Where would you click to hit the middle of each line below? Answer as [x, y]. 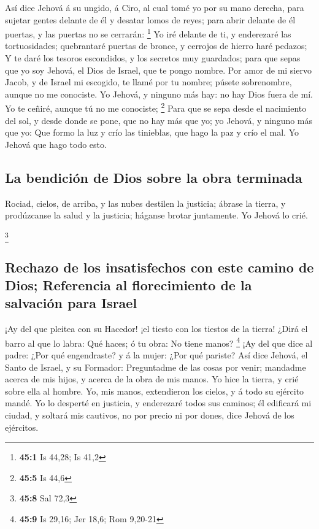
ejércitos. [22, 427]
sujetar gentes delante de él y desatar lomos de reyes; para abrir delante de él [150, 19]
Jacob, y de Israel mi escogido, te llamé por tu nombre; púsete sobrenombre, [148, 82]
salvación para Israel [71, 303]
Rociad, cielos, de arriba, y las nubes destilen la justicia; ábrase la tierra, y [145, 203]
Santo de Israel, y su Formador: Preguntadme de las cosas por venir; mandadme [156, 367]
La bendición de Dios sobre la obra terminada [154, 177]
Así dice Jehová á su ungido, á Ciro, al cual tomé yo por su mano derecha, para [155, 7]
